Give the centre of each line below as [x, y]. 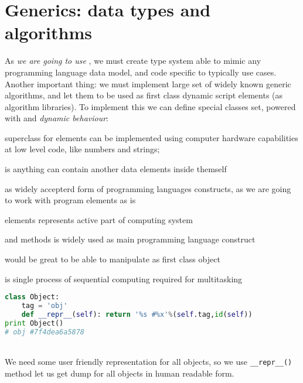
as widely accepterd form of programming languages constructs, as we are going [148, 188]
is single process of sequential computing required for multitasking [124, 278]
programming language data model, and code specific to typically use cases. [141, 72]
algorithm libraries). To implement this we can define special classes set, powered [150, 106]
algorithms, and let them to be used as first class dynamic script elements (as [144, 95]
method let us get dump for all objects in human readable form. [120, 373]
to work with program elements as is [70, 200]
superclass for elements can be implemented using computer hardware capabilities [151, 137]
